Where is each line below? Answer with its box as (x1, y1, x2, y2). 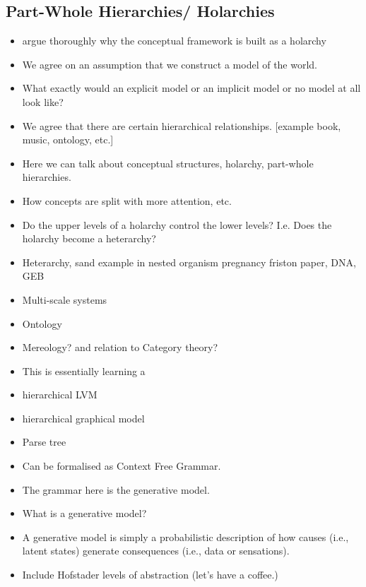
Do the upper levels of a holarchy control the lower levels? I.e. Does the (22, 217, 332, 232)
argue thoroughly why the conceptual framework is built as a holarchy (22, 33, 326, 48)
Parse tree (22, 434, 66, 449)
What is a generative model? (22, 506, 147, 521)
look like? (22, 94, 64, 109)
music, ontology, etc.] (22, 132, 114, 147)
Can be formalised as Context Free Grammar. (22, 458, 221, 473)
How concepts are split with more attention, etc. (22, 193, 232, 208)
